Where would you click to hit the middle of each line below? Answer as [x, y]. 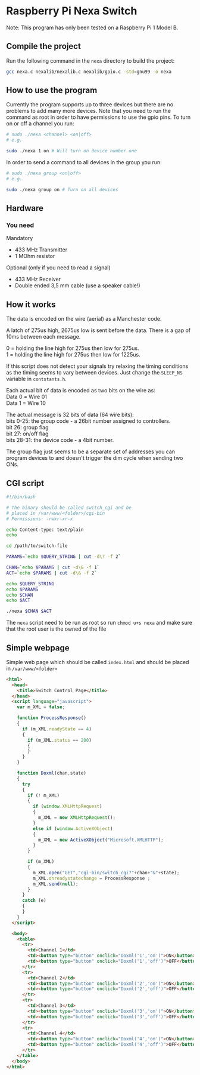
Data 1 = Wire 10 [26, 403]
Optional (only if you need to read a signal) [59, 268]
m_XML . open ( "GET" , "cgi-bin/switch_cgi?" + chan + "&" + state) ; [106, 873]
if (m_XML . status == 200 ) [60, 740]
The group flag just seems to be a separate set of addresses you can [91, 451]
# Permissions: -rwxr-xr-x [40, 519]
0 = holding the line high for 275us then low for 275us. [73, 348]
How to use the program [52, 90]
